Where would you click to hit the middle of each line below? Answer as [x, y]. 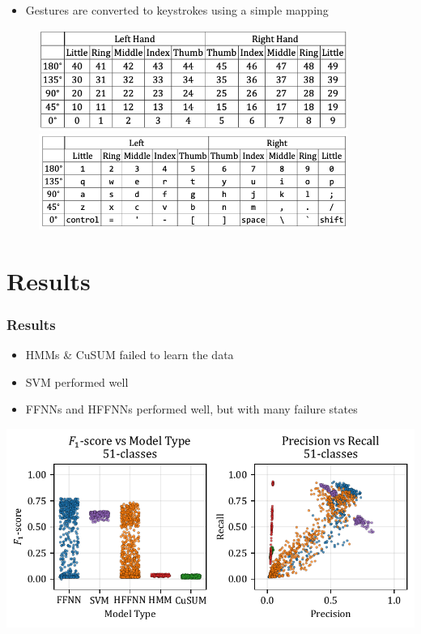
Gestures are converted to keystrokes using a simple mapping [177, 10]
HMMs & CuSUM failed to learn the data [130, 355]
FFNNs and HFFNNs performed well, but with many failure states [191, 409]
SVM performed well [77, 381]
